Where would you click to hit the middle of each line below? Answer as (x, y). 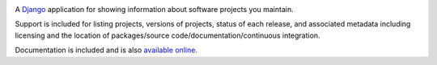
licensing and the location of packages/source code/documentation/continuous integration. (168, 35)
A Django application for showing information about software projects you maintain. (155, 9)
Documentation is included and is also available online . (106, 50)
